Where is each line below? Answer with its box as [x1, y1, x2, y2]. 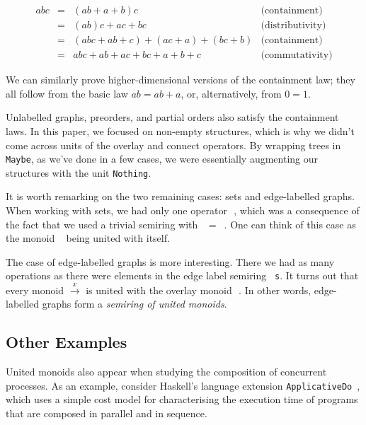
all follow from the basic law [6, 86, 128, 100]
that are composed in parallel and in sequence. [6, 406, 207, 421]
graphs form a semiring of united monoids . [42, 296, 227, 311]
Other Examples [6, 331, 127, 353]
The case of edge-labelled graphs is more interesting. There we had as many [6, 254, 335, 269]
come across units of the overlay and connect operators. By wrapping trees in [6, 137, 341, 152]
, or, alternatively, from [181, 86, 282, 100]
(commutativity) [261, 50, 333, 61]
